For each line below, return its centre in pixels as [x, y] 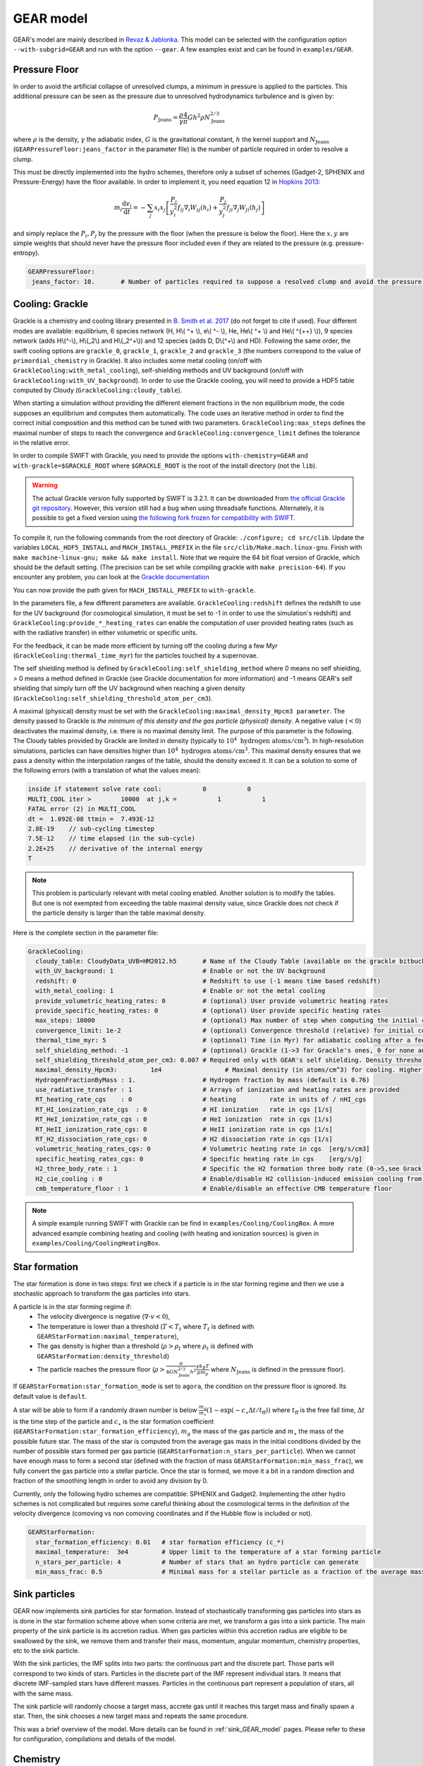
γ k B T [203, 1367]
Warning [45, 485]
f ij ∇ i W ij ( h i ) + [198, 208]
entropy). [26, 253]
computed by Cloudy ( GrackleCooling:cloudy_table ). [98, 390]
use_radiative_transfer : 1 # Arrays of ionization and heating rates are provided [217, 1090]
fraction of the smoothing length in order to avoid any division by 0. [111, 1481]
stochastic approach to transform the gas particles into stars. [102, 1293]
